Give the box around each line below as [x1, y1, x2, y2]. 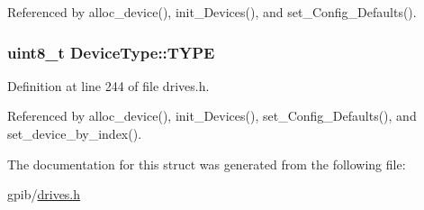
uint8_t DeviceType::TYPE [7, 41, 215, 63]
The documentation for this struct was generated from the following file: [7, 154, 406, 173]
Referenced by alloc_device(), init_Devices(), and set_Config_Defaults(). [7, 3, 417, 21]
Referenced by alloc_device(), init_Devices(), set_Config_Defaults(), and [7, 106, 417, 125]
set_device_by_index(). [7, 124, 142, 142]
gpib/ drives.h [7, 185, 81, 204]
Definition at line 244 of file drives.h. [7, 76, 210, 95]
